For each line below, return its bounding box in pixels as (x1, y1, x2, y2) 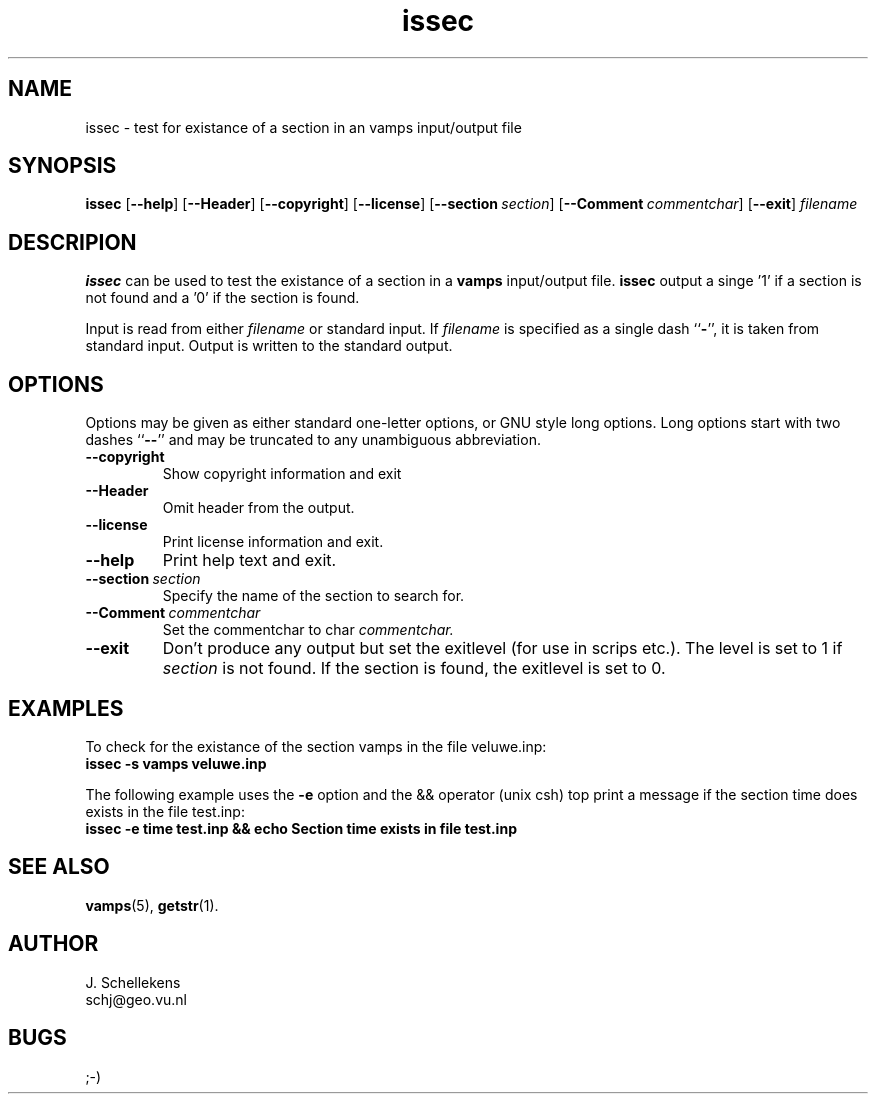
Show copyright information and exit (162, 465, 402, 483)
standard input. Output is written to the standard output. (85, 337, 453, 355)
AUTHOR (8, 931, 99, 957)
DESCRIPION (8, 229, 137, 255)
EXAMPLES (8, 695, 124, 721)
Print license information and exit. (162, 533, 384, 551)
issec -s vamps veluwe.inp (85, 754, 267, 772)
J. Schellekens (85, 973, 181, 991)
